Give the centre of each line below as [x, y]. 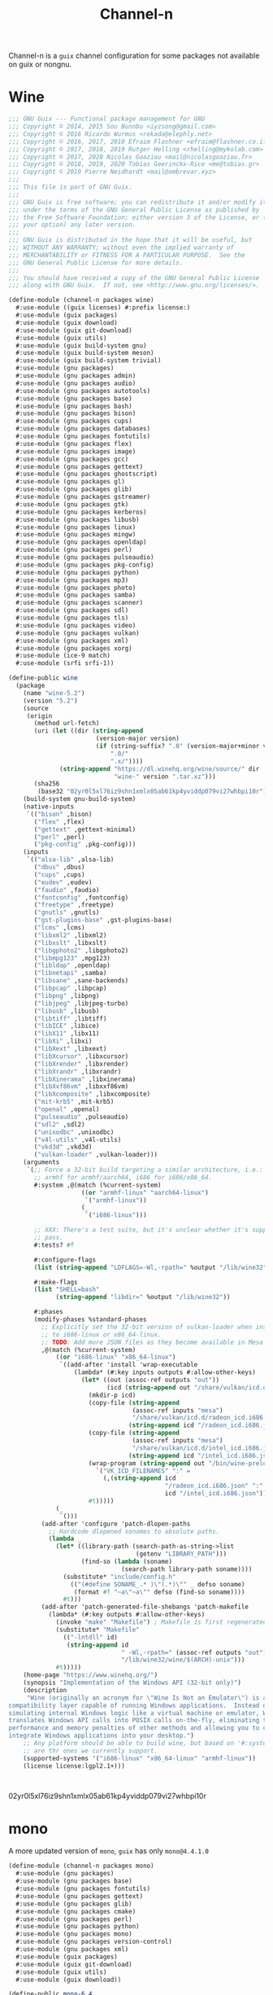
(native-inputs [49, 807]
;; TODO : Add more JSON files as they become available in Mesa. [154, 1342]
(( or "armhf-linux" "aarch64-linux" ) [145, 1192]
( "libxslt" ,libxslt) [70, 943]
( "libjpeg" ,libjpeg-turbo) [81, 1003]
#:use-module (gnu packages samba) [76, 595]
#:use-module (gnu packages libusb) [78, 519]
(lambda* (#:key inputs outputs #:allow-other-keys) [165, 1372]
